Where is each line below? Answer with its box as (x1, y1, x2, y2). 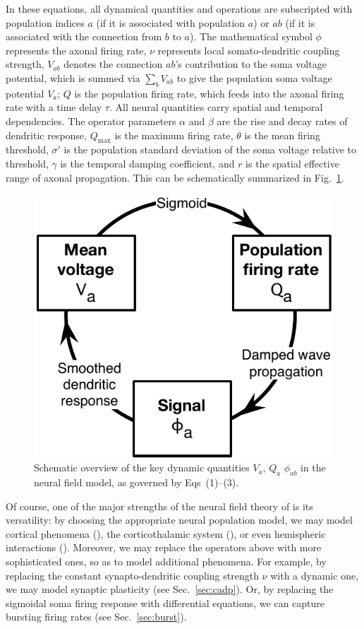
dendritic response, (6, 127, 87, 142)
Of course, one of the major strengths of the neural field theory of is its (6, 498, 313, 513)
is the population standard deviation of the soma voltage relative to (63, 142, 356, 157)
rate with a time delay (6, 100, 102, 114)
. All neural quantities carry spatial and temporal (109, 100, 323, 114)
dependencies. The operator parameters (6, 113, 176, 128)
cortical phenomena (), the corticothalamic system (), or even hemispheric (6, 526, 326, 541)
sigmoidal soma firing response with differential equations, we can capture (6, 595, 325, 610)
